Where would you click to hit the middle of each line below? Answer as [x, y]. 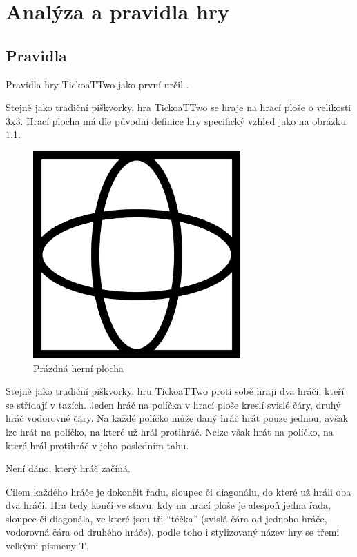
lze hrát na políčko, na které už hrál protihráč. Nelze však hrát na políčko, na [170, 431]
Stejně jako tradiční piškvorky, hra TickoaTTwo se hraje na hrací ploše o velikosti [178, 107]
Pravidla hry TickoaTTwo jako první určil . [97, 84]
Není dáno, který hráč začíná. [68, 468]
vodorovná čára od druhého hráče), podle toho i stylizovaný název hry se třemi [173, 532]
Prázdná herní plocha [78, 368]
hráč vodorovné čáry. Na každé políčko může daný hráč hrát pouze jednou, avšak [177, 418]
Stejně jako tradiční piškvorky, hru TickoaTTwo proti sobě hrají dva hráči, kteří [175, 391]
